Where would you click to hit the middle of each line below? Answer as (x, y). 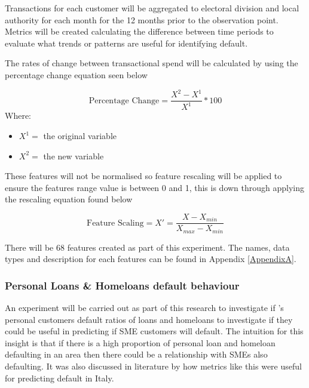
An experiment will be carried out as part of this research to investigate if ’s (144, 307)
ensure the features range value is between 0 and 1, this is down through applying (155, 187)
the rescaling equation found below (69, 199)
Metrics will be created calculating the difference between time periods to (139, 31)
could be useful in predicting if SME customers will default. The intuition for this (154, 331)
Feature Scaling (115, 223)
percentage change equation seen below (76, 74)
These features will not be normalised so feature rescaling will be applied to (143, 176)
